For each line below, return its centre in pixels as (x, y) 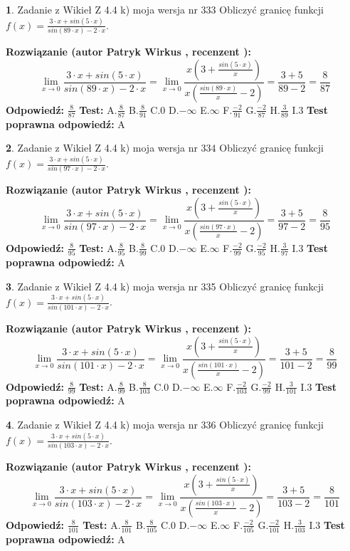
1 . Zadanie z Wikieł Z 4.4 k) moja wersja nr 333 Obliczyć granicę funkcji (165, 9)
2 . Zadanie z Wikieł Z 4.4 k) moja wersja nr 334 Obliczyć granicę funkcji (165, 148)
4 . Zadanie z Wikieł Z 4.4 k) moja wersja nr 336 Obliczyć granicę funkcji (165, 424)
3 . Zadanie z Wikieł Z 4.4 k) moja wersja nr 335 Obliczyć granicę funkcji (165, 286)
